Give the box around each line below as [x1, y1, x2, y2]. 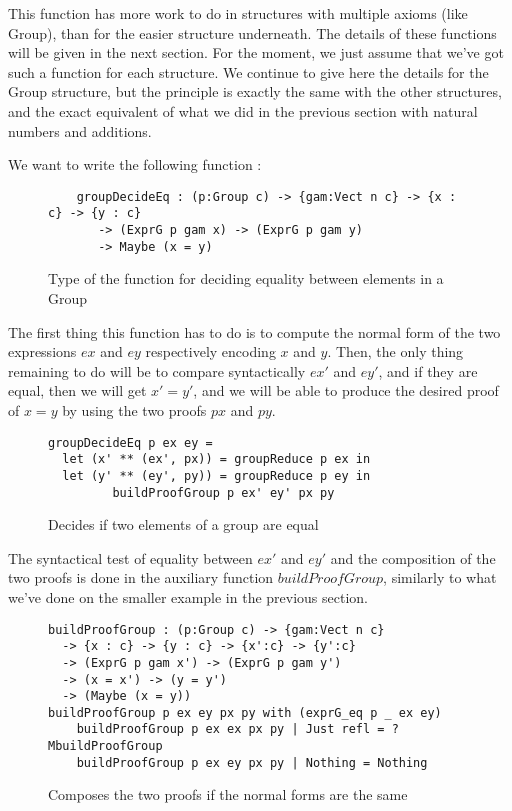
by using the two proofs [62, 399, 207, 420]
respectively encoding [145, 341, 276, 362]
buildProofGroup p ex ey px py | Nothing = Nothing [76, 755, 428, 770]
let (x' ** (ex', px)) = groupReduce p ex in [62, 452, 371, 467]
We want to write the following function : [8, 154, 262, 175]
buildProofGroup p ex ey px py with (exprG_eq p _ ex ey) [48, 705, 442, 720]
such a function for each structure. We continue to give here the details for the [8, 61, 489, 82]
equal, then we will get [8, 380, 147, 401]
